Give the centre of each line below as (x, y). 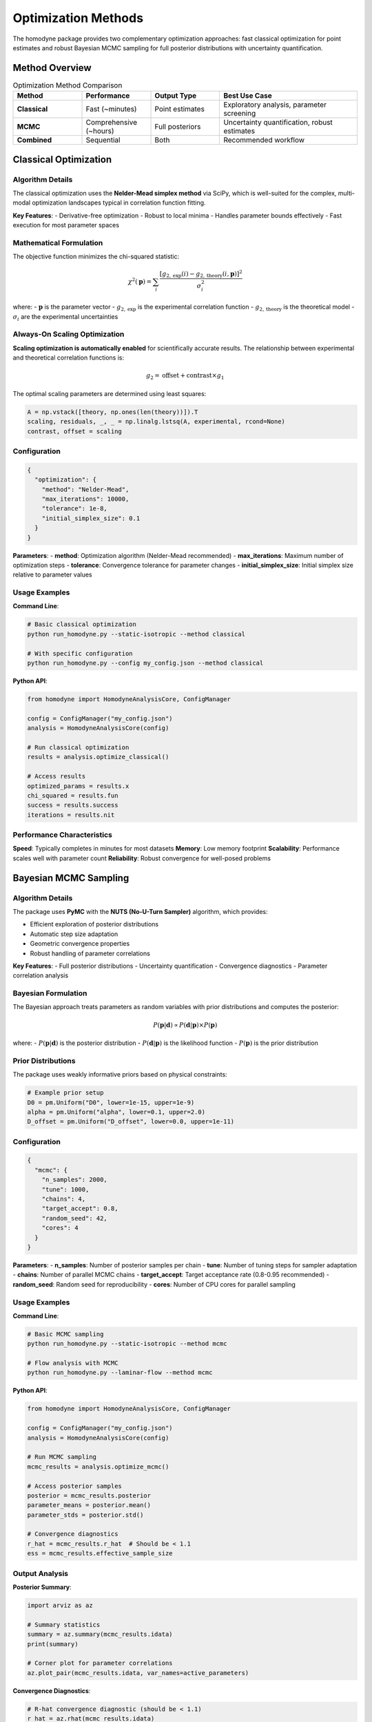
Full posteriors (178, 127)
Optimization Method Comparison (68, 85)
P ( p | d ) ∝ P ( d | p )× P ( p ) (185, 1025)
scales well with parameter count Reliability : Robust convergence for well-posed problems (142, 858)
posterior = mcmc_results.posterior (89, 1495)
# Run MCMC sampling (62, 1457)
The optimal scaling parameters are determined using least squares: (110, 393)
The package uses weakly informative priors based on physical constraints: (120, 1075)
